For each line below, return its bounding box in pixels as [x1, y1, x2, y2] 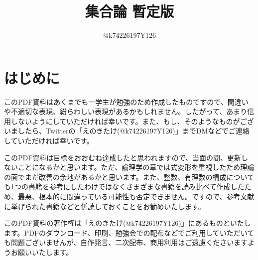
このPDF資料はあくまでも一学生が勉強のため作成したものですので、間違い [4, 96, 249, 107]
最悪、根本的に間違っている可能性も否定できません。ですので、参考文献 [17, 191, 255, 201]
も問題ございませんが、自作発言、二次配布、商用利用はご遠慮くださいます [4, 237, 248, 248]
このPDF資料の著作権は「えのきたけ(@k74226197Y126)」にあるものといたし [4, 218, 251, 228]
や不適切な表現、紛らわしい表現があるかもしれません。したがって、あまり [4, 106, 248, 117]
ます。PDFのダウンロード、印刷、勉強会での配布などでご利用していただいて [4, 227, 255, 238]
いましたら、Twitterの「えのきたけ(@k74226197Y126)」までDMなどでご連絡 [4, 126, 250, 136]
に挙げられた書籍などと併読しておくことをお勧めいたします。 [4, 201, 205, 211]
